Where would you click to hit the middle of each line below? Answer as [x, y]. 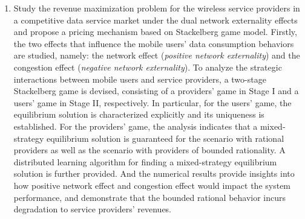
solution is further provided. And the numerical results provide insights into [154, 173]
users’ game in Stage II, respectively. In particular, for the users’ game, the [152, 102]
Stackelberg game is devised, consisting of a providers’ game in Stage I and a [156, 91]
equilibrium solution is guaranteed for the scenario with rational [165, 138]
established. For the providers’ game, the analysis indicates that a [136, 126]
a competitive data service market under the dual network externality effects [156, 20]
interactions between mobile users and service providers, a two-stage [140, 79]
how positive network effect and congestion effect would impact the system [152, 185]
